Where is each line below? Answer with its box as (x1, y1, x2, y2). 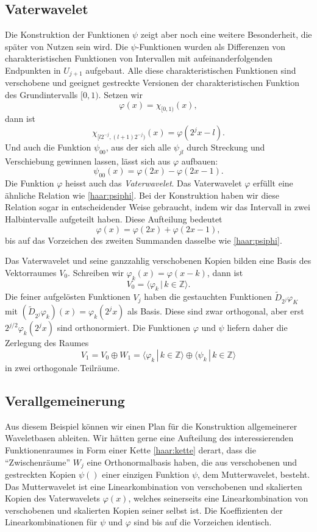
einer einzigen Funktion (102, 468, 190, 480)
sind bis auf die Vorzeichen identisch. (134, 516, 272, 528)
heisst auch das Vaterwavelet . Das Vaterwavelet (65, 177, 242, 190)
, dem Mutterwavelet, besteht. (198, 468, 310, 480)
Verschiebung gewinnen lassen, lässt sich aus (5, 154, 171, 167)
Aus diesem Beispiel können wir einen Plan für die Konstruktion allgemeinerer (5, 419, 297, 432)
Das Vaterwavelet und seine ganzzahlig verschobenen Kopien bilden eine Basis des (5, 254, 312, 267)
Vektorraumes (5, 266, 57, 278)
